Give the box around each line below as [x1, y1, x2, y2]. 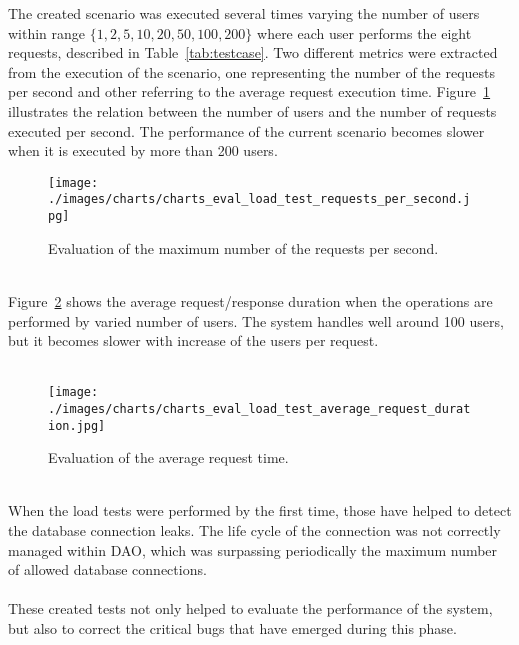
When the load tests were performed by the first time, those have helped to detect [8, 500, 512, 521]
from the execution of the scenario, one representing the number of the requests [8, 61, 496, 82]
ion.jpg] [48, 418, 106, 433]
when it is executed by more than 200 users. [8, 140, 278, 161]
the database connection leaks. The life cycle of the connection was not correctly [8, 520, 501, 541]
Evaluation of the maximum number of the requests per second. [48, 237, 439, 258]
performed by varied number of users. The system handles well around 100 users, [8, 310, 504, 331]
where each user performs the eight [257, 22, 472, 43]
